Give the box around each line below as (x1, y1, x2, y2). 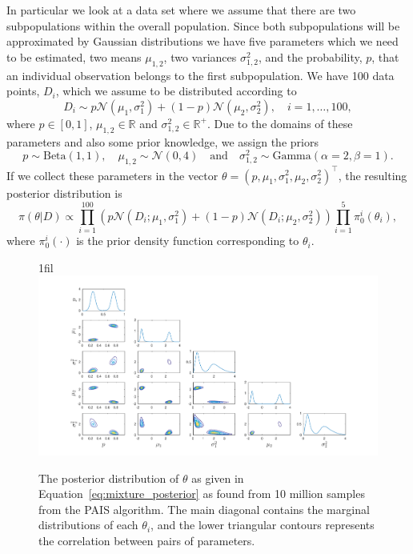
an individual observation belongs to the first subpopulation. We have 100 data (6, 66, 395, 83)
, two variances (163, 48, 237, 65)
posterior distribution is (6, 184, 122, 201)
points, (6, 82, 40, 99)
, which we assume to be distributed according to (55, 82, 297, 99)
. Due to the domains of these (206, 114, 353, 131)
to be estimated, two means (6, 48, 142, 65)
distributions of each (38, 516, 138, 533)
